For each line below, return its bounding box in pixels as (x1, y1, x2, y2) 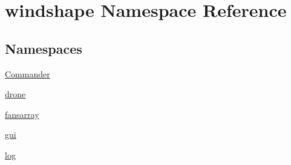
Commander (5, 67, 50, 80)
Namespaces (5, 39, 82, 57)
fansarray (5, 108, 39, 120)
